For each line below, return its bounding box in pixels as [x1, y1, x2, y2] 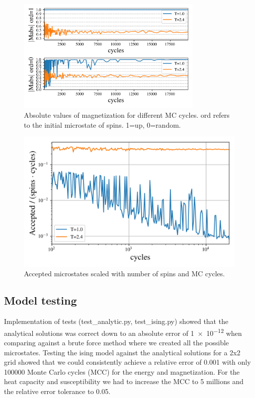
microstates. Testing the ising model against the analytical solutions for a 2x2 [4, 347, 241, 357]
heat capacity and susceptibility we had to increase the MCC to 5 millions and [4, 376, 244, 387]
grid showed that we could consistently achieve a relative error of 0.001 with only [4, 357, 251, 367]
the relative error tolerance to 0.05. [4, 386, 111, 396]
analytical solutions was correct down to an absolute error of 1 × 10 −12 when [4, 326, 242, 338]
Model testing [4, 293, 77, 308]
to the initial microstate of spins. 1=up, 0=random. [24, 119, 181, 130]
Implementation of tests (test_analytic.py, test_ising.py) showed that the [4, 316, 229, 326]
